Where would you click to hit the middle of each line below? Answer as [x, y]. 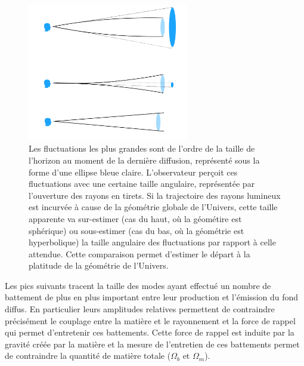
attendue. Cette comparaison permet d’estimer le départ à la [139, 253]
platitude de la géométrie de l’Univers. [99, 265]
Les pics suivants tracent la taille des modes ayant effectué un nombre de [138, 285]
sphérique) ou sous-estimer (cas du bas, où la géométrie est [137, 230]
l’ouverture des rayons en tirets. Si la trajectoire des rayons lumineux [155, 195]
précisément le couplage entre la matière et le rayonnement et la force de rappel [150, 320]
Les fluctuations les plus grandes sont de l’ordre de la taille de [142, 148]
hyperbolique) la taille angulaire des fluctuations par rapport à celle [152, 242]
